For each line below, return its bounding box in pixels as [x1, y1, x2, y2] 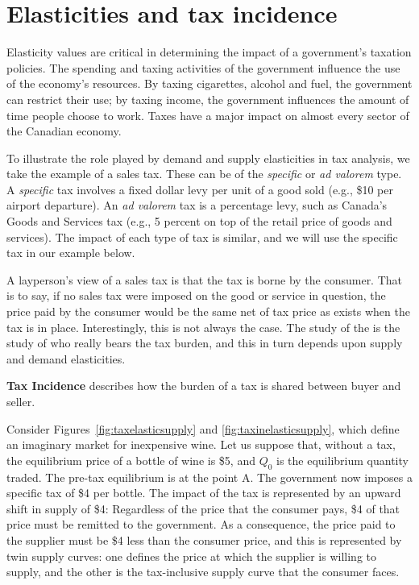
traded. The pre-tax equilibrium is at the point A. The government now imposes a [6, 468, 413, 485]
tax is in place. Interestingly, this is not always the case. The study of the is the [6, 318, 400, 335]
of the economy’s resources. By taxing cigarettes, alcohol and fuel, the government [6, 75, 413, 92]
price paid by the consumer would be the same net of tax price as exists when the [6, 303, 410, 320]
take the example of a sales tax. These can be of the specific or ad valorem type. [6, 165, 402, 182]
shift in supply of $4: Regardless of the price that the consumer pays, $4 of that [6, 500, 400, 517]
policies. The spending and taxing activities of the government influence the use [6, 59, 400, 76]
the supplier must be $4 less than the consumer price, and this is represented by [6, 531, 402, 548]
